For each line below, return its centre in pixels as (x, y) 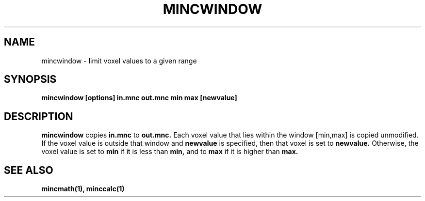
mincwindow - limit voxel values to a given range (119, 61)
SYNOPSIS (30, 79)
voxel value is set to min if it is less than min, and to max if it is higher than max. (170, 152)
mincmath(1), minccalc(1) (83, 189)
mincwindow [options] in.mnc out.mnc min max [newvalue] (139, 98)
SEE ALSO (29, 170)
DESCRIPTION (39, 116)
